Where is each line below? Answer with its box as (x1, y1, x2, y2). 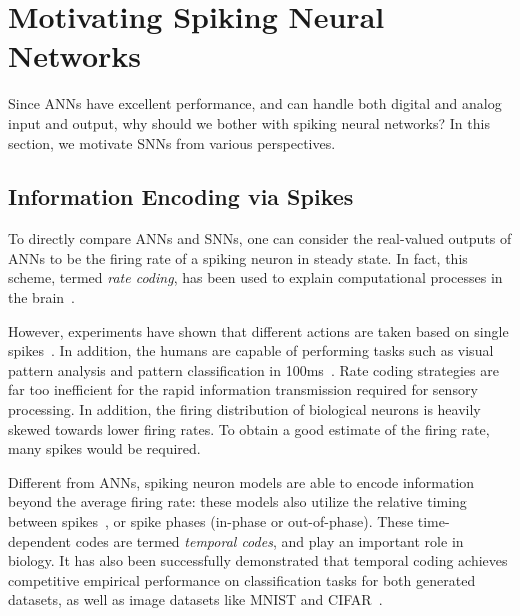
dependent (8, 530, 72, 551)
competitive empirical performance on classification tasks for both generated (8, 569, 476, 590)
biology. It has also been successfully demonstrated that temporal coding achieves (8, 550, 508, 571)
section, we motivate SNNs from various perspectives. (8, 132, 336, 153)
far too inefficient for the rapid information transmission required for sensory (8, 379, 478, 400)
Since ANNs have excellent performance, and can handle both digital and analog (8, 93, 502, 114)
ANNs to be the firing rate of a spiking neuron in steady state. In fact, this (8, 247, 468, 268)
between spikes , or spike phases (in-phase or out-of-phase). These (8, 511, 414, 532)
